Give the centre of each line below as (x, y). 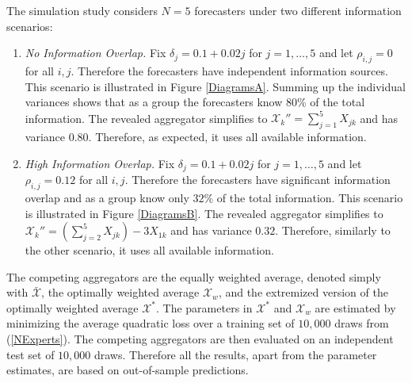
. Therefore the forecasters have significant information (257, 180)
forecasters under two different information (298, 10)
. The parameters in (204, 307)
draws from (362, 323)
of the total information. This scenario (310, 197)
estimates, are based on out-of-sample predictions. (128, 370)
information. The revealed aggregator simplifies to (146, 118)
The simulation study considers (82, 10)
